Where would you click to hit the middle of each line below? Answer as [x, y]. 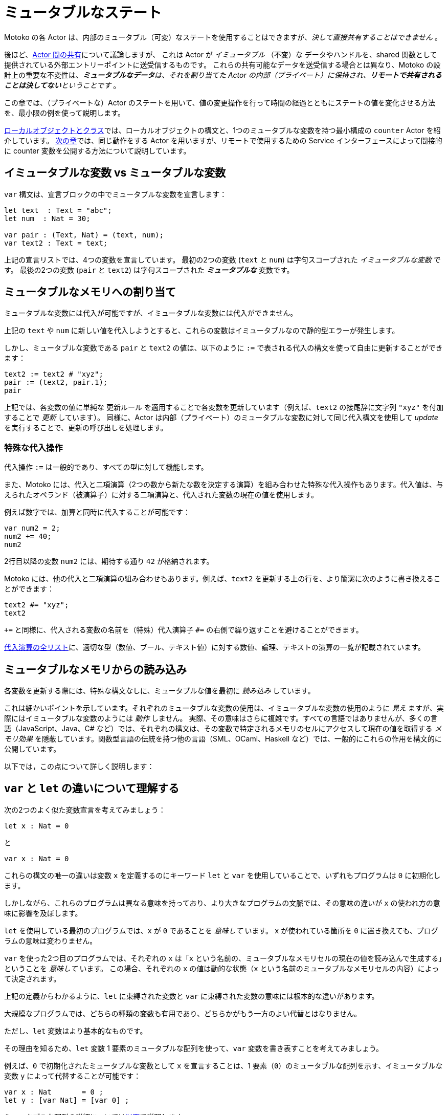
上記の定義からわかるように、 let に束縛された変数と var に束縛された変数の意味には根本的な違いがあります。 [192, 996]
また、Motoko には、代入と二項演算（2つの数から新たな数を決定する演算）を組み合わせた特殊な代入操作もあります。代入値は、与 [224, 485]
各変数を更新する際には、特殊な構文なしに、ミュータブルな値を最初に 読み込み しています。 [160, 691]
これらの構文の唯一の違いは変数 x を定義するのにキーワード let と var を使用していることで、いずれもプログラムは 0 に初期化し [222, 875]
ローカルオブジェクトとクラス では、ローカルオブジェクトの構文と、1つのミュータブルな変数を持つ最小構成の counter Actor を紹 [222, 130]
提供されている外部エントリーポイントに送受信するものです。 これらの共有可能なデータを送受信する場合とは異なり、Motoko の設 [222, 64]
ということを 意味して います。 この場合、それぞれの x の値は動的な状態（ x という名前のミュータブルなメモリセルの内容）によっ [222, 968]
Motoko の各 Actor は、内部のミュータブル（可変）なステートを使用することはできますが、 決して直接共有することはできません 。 [223, 37]
